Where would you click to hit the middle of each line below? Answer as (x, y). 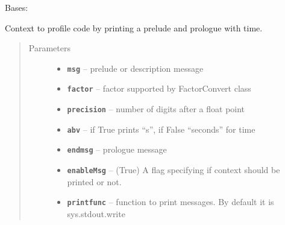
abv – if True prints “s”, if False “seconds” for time (161, 129)
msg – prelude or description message (135, 68)
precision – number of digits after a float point (156, 109)
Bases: (17, 7)
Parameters (49, 48)
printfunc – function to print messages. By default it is (171, 202)
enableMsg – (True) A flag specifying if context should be (174, 170)
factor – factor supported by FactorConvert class (159, 88)
